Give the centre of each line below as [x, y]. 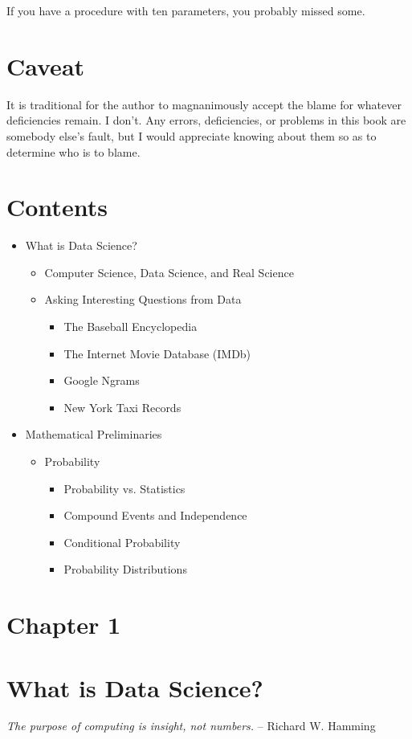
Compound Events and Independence [155, 515]
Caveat [46, 65]
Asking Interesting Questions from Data [143, 299]
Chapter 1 [64, 625]
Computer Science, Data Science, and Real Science [169, 272]
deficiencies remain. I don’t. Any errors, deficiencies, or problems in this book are [206, 120]
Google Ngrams [102, 380]
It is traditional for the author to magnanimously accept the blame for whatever [204, 104]
